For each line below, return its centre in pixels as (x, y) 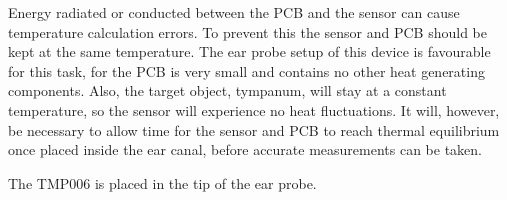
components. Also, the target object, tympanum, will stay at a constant (227, 90)
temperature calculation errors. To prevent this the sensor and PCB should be (247, 31)
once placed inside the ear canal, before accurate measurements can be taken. (245, 149)
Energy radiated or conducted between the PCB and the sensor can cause (234, 12)
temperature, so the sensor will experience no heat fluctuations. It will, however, (254, 109)
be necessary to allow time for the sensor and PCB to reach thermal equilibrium (254, 129)
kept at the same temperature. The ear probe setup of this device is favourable (249, 51)
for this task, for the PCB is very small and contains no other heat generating (246, 70)
